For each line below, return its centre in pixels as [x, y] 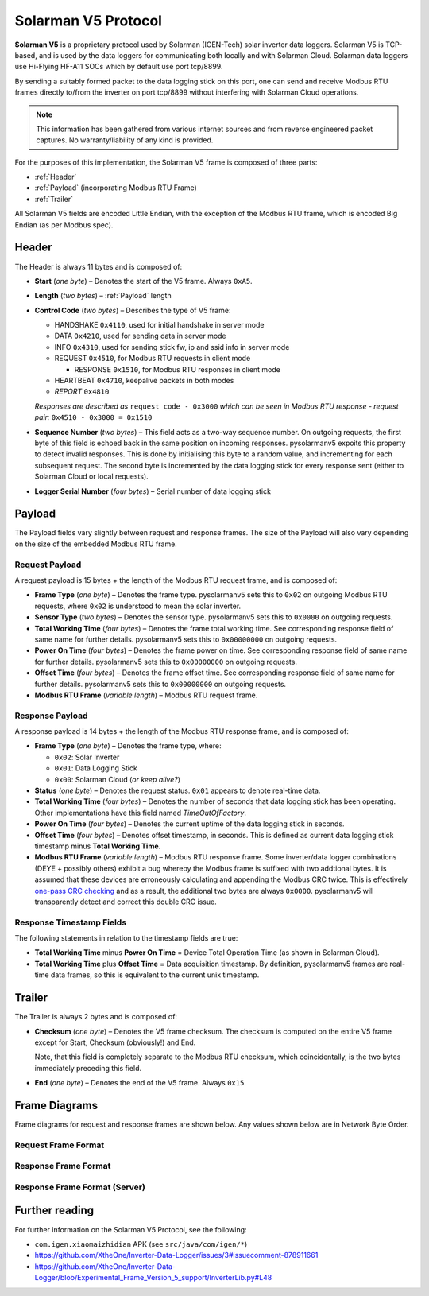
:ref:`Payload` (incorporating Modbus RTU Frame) [116, 188]
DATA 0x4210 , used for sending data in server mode [140, 336]
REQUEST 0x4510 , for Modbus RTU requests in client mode [153, 359]
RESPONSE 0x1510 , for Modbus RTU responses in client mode [178, 369]
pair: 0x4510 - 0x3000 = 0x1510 [93, 417]
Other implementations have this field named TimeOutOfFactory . [140, 813]
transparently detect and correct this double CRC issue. [126, 902]
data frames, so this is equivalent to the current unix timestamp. [155, 975]
